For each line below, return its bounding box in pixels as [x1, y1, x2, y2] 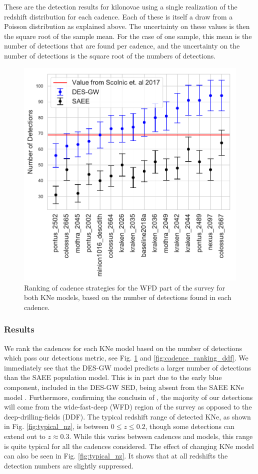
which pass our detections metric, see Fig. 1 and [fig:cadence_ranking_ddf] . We [4, 352, 248, 363]
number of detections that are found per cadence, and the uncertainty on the [4, 40, 240, 51]
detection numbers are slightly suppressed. [4, 460, 134, 470]
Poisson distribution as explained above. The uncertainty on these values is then [4, 21, 250, 31]
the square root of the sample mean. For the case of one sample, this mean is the [4, 30, 252, 41]
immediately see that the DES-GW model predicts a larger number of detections [4, 362, 251, 372]
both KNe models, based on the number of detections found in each [24, 292, 231, 302]
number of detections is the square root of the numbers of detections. [4, 50, 216, 60]
